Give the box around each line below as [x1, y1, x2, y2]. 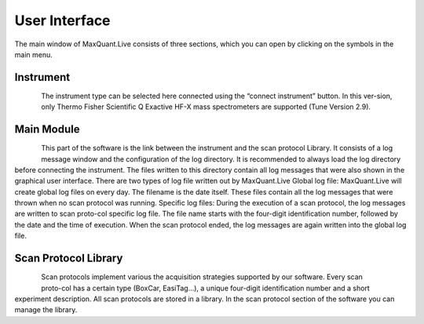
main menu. [14, 49, 53, 59]
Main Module [14, 122, 80, 137]
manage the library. [14, 305, 78, 315]
